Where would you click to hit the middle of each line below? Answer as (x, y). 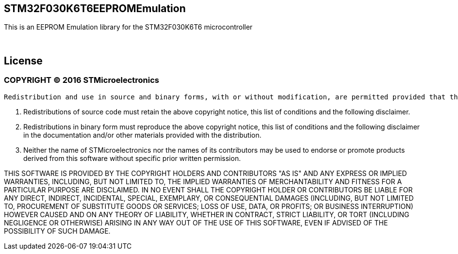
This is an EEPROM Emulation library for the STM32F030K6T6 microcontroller (128, 27)
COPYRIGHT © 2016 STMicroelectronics (82, 80)
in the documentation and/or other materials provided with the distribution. (142, 135)
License (23, 61)
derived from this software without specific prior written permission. (132, 158)
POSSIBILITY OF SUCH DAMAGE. (57, 231)
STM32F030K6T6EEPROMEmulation (95, 8)
